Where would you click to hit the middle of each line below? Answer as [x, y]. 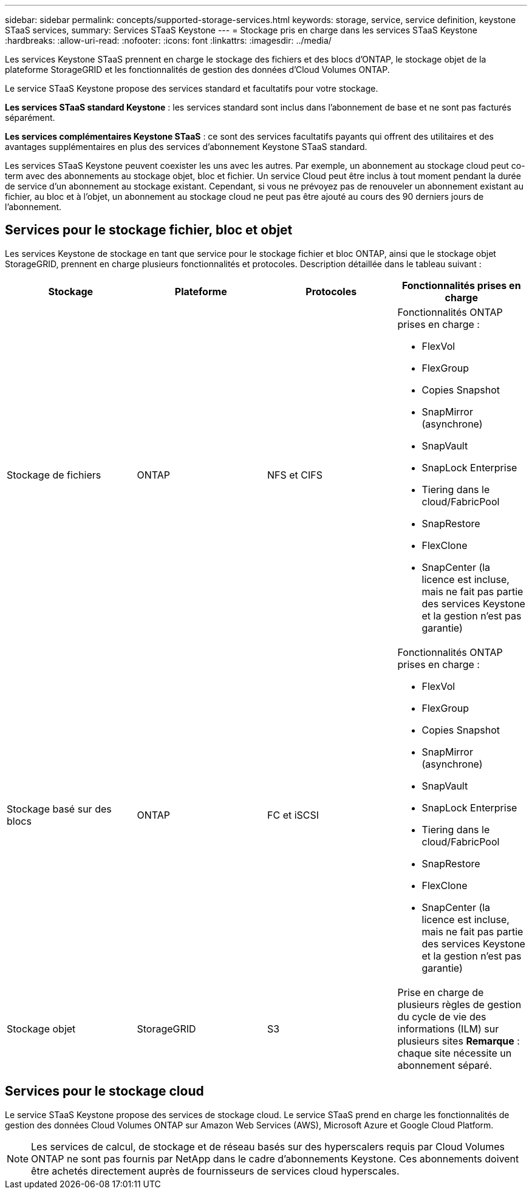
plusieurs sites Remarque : [459, 1041]
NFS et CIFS [295, 475]
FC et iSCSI [293, 815]
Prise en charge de [441, 992]
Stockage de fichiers [54, 475]
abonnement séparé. [445, 1065]
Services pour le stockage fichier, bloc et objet [149, 230]
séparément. [30, 118]
